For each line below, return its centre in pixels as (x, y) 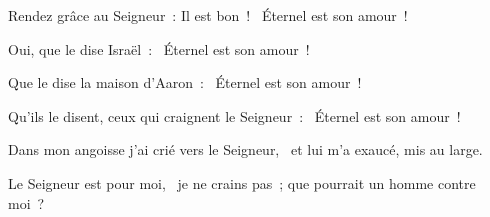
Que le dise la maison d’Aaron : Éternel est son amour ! (185, 82)
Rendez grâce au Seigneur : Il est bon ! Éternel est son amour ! (208, 15)
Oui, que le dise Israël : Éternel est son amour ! (159, 48)
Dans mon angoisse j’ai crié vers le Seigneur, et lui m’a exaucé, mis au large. (245, 149)
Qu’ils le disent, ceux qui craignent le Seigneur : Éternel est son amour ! (234, 115)
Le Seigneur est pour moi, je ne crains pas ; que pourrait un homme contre (242, 182)
